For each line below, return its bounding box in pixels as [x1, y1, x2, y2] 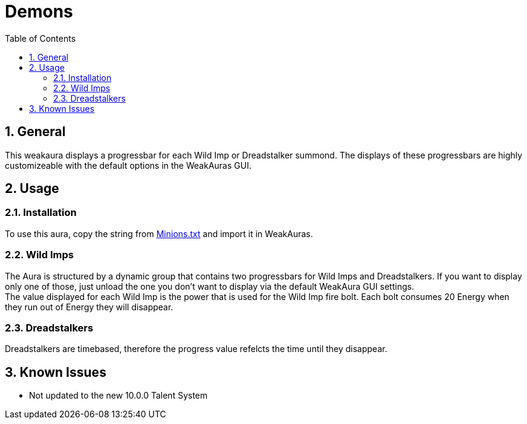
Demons [5, 1, 73, 22]
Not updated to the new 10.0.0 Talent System [29, 390, 208, 401]
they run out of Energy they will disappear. [5, 301, 173, 312]
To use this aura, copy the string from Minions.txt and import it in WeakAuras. [5, 228, 313, 239]
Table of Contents [5, 33, 76, 44]
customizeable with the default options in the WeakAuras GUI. [5, 160, 251, 171]
